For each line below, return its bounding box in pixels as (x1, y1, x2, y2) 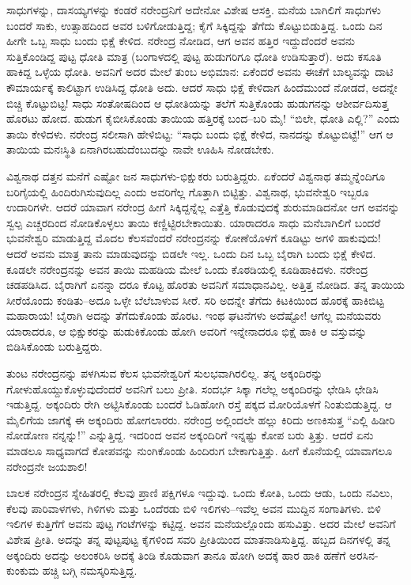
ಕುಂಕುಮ (6, 562, 40, 579)
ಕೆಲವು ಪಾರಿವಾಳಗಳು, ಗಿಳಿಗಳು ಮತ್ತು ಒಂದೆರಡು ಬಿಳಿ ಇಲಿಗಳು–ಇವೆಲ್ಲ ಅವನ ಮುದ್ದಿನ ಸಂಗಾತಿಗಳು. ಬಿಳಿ (6, 500, 381, 516)
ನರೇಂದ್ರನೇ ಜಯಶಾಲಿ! (6, 458, 88, 474)
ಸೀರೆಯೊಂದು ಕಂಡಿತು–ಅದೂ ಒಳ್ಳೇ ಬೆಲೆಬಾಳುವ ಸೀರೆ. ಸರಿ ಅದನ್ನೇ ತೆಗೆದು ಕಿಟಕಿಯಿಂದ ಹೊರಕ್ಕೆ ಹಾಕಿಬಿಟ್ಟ (6, 291, 384, 308)
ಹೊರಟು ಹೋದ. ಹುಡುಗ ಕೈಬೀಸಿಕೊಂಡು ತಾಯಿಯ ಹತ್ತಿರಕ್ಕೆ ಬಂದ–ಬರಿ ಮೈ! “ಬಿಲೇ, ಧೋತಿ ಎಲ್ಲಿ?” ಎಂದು (6, 110, 400, 127)
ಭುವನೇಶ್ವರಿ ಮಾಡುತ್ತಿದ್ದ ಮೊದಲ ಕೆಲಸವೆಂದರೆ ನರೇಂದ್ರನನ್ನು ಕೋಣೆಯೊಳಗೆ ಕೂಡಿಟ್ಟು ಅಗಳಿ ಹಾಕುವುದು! (6, 230, 381, 246)
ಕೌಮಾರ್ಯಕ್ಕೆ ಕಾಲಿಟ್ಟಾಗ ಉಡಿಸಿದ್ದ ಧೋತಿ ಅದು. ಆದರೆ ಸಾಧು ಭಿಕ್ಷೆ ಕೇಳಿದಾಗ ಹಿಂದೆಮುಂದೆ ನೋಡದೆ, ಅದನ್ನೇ (6, 78, 398, 95)
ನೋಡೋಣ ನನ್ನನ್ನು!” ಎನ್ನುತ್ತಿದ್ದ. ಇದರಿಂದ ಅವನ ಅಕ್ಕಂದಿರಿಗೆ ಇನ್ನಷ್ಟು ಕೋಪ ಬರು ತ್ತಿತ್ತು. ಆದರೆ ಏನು (6, 427, 374, 443)
